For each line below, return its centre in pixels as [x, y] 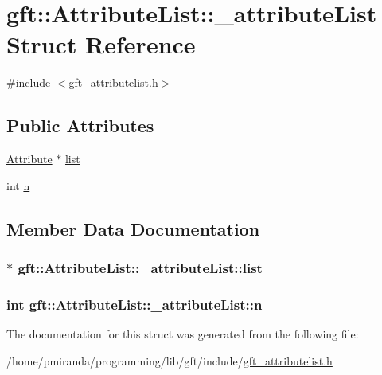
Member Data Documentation [133, 228]
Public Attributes [80, 125]
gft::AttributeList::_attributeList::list [140, 268]
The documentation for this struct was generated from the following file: [183, 334]
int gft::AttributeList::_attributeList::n [134, 304]
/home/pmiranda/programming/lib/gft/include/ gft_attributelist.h [170, 360]
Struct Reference [101, 44]
